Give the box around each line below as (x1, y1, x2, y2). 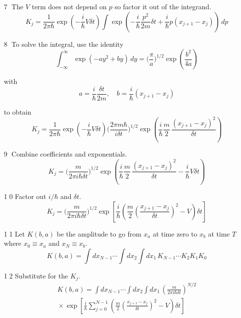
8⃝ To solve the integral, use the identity (4, 39, 123, 49)
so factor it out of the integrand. (114, 1, 212, 11)
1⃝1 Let (4, 228, 25, 238)
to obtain (4, 106, 32, 117)
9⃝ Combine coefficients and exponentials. (4, 149, 127, 159)
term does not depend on (32, 1, 107, 11)
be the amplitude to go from (57, 228, 141, 238)
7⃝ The (4, 1, 23, 11)
